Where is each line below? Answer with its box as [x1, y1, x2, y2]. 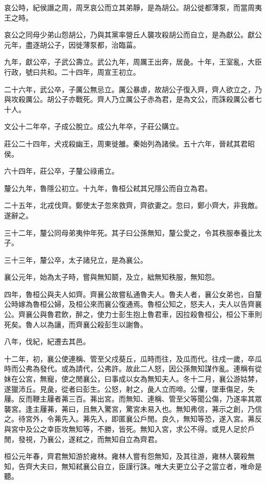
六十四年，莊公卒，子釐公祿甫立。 [4, 165, 119, 176]
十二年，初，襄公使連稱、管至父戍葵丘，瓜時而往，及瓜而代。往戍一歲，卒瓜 [4, 353, 262, 364]
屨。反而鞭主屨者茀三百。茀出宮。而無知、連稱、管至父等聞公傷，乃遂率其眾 [4, 393, 262, 404]
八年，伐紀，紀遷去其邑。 [4, 336, 90, 347]
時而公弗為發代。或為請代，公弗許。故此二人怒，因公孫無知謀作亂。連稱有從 [4, 363, 262, 374]
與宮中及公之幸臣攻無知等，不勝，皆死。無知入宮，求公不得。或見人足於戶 [4, 424, 255, 434]
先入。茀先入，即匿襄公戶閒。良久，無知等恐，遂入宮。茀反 [61, 413, 262, 424]
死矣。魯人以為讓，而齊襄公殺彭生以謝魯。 [4, 319, 147, 329]
